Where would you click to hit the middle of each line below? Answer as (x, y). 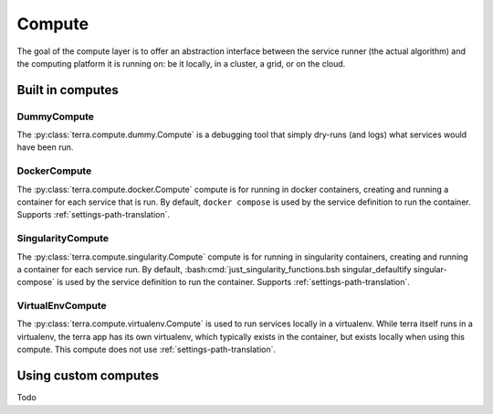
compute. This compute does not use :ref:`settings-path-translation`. (147, 350)
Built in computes (68, 90)
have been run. (45, 147)
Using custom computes (88, 376)
